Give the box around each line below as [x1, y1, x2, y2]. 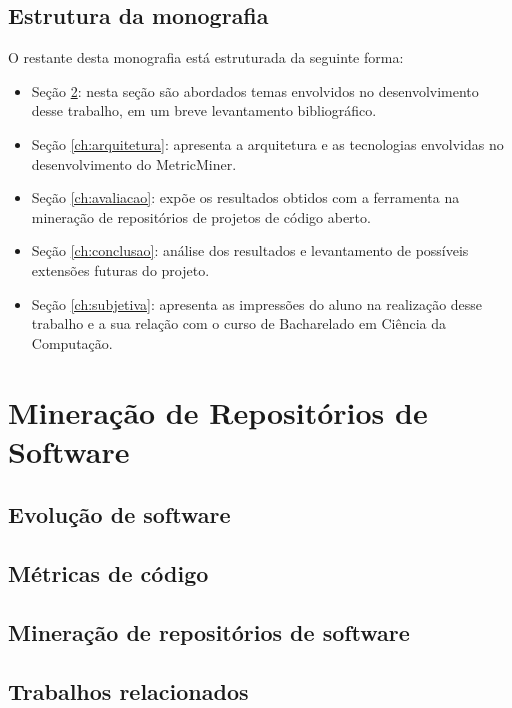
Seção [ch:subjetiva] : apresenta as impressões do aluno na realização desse [31, 293, 483, 314]
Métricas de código [8, 558, 209, 589]
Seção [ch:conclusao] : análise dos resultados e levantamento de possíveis [31, 240, 469, 261]
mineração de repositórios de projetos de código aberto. [31, 206, 371, 227]
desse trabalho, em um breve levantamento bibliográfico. [31, 100, 377, 121]
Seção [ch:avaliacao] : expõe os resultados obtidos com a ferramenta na [31, 187, 460, 208]
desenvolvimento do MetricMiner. [31, 153, 237, 174]
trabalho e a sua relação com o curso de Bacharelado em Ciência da [31, 313, 447, 334]
